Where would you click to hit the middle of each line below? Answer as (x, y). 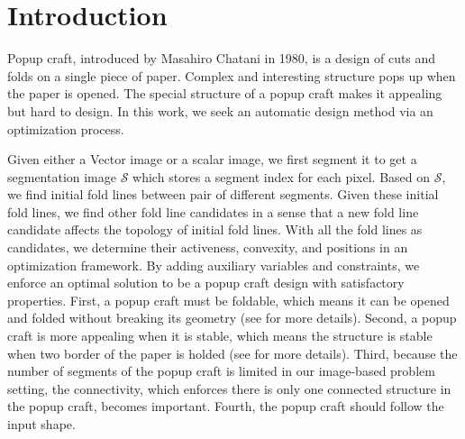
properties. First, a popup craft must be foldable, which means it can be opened (228, 300)
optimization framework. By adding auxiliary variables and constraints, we (214, 265)
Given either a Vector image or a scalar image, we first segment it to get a (212, 159)
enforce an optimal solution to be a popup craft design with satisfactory (206, 283)
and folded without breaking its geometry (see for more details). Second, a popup (232, 318)
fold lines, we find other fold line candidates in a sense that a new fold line (213, 211)
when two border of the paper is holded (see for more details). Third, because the (232, 353)
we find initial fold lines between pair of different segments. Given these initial (223, 194)
